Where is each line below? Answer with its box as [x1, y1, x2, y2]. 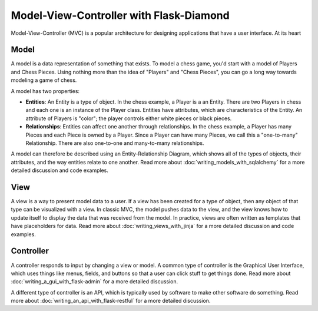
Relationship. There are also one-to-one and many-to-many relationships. [25, 139, 204, 147]
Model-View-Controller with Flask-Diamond [11, 9, 230, 22]
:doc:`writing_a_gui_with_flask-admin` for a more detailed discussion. [11, 278, 178, 285]
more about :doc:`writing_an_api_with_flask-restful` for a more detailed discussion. [11, 297, 211, 305]
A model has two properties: [11, 87, 79, 94]
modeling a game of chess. [11, 77, 77, 84]
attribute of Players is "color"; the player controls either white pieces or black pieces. [25, 115, 232, 122]
